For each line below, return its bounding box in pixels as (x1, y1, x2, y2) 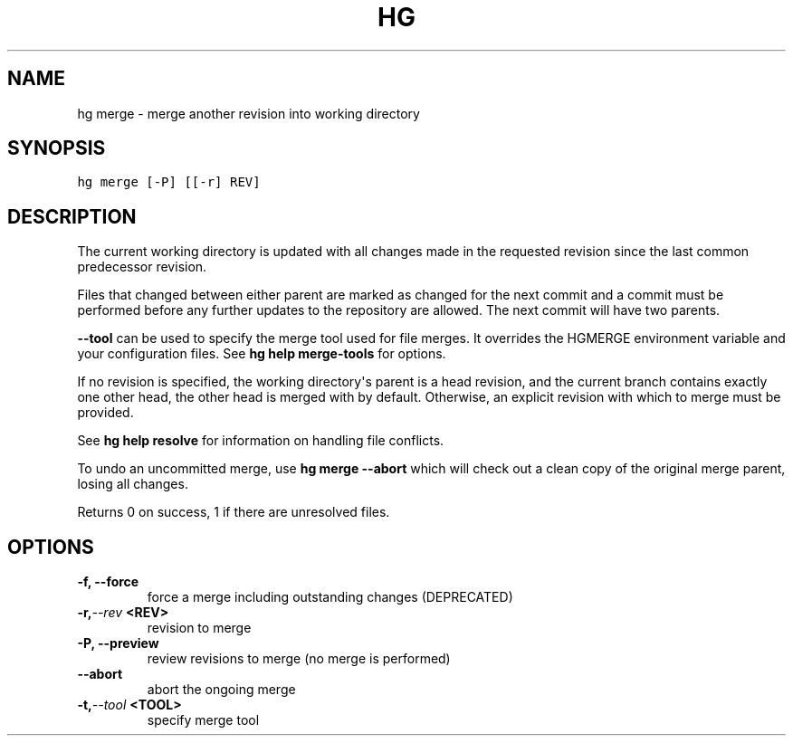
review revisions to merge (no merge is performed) (147, 651, 451, 667)
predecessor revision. (77, 259, 207, 275)
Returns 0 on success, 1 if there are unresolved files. (77, 504, 390, 520)
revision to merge (147, 620, 252, 636)
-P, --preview (77, 635, 159, 652)
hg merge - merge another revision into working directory (77, 105, 420, 121)
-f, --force (77, 574, 139, 590)
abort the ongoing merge (147, 681, 296, 698)
